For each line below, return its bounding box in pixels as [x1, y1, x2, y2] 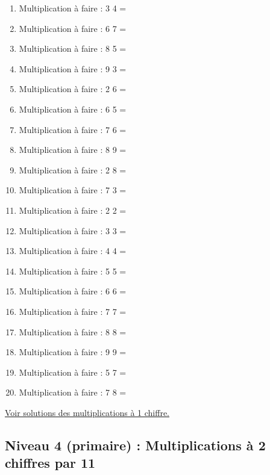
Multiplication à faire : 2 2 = [19, 203, 127, 216]
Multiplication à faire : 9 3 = [19, 62, 127, 75]
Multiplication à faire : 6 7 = [19, 22, 127, 34]
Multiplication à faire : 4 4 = [19, 244, 127, 257]
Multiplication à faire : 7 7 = [19, 305, 127, 317]
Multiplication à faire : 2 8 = [19, 163, 127, 176]
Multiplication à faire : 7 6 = [19, 123, 127, 135]
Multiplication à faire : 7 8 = [19, 386, 127, 399]
